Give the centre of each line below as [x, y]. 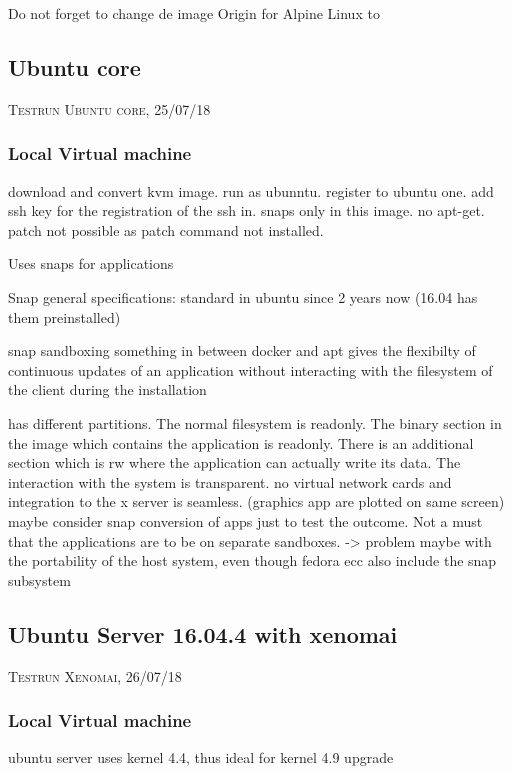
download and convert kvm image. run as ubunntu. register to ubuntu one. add [251, 190]
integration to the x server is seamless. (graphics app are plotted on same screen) [256, 501]
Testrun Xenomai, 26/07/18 [95, 675]
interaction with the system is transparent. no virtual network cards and [230, 481]
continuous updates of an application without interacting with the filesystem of [250, 369]
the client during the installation [107, 389]
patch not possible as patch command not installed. [166, 229]
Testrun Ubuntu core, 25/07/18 [109, 108]
